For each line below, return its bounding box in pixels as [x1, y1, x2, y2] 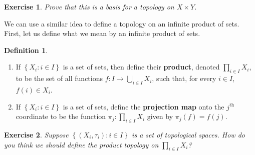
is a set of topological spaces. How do [132, 129, 245, 139]
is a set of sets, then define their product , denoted [63, 61, 220, 72]
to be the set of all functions [16, 73, 103, 83]
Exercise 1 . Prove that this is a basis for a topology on [4, 1, 174, 11]
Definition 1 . [4, 44, 48, 55]
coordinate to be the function [16, 111, 106, 121]
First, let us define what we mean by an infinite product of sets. [4, 28, 200, 38]
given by [147, 111, 173, 121]
